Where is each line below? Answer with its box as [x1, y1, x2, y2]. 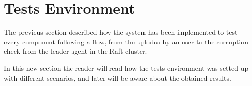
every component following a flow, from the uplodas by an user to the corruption [4, 36, 249, 46]
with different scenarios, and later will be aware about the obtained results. [4, 72, 231, 83]
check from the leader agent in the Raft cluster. [4, 46, 147, 56]
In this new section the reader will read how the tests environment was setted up [4, 62, 249, 73]
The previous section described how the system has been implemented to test [4, 27, 238, 37]
